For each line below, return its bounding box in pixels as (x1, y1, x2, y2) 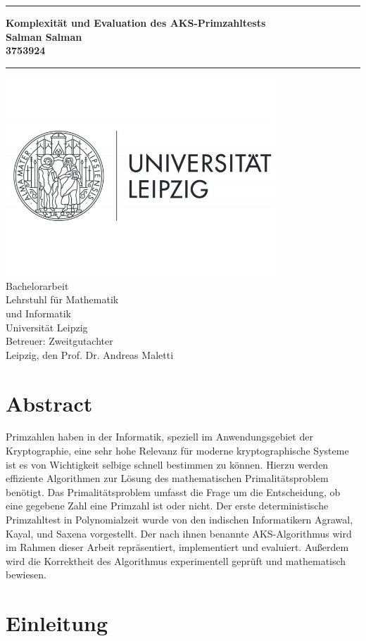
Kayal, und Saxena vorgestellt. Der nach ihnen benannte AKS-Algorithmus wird (6, 526, 352, 540)
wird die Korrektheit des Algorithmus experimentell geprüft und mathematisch (6, 553, 346, 568)
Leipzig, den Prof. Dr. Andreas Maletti (6, 347, 174, 362)
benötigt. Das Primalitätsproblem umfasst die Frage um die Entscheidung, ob (6, 484, 341, 499)
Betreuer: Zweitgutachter (6, 334, 113, 348)
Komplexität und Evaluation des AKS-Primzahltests (6, 15, 266, 30)
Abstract (6, 388, 93, 417)
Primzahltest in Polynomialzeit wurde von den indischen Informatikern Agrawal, (6, 512, 353, 527)
